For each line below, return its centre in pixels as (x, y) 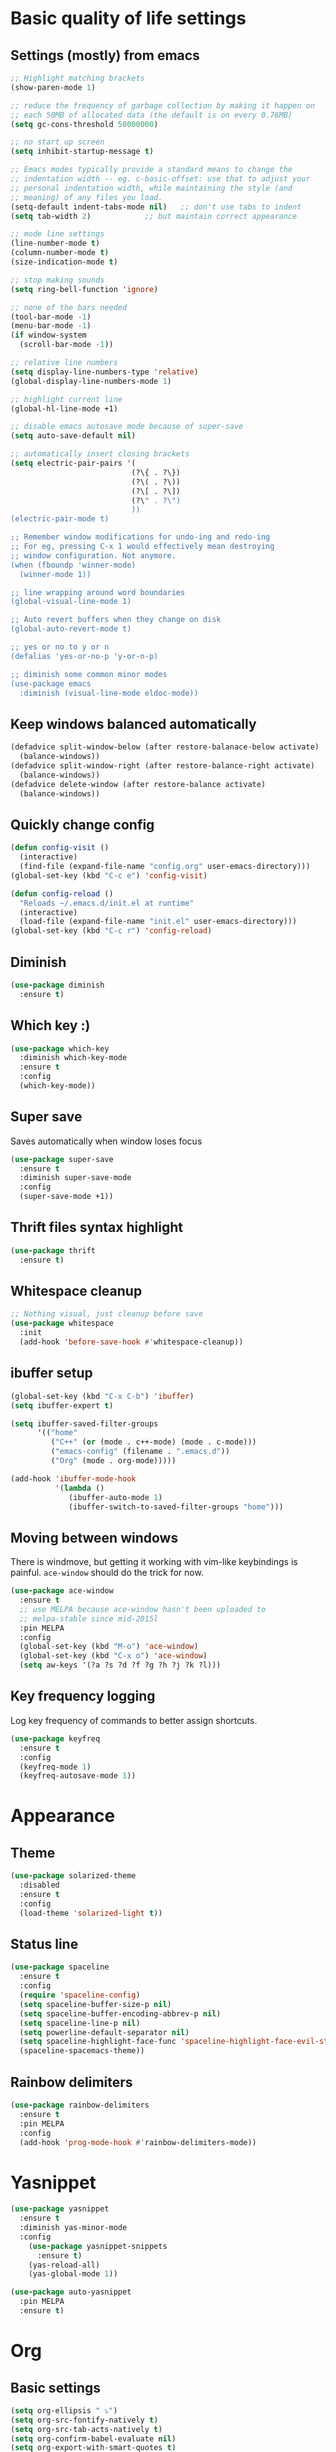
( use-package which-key (60, 1048)
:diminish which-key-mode (73, 1058)
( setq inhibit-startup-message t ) (82, 152)
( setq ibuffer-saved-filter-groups (84, 1423)
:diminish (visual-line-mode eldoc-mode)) (109, 693)
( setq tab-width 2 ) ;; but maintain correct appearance (154, 216)
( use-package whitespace (62, 1323)
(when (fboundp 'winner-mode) (73, 565)
